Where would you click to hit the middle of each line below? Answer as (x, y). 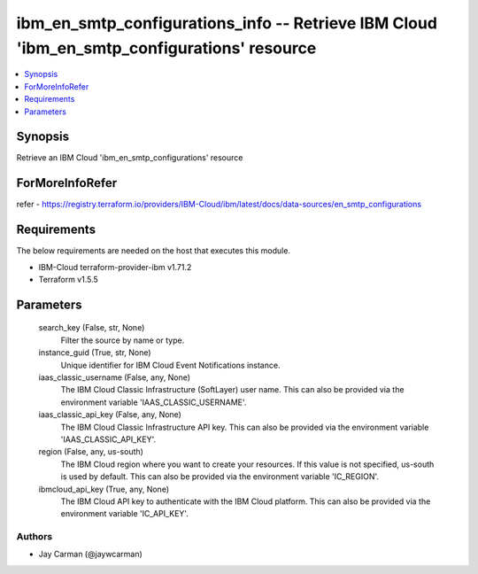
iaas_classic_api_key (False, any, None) (110, 415)
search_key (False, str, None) (92, 328)
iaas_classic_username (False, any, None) (114, 377)
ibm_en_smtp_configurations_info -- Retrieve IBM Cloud (227, 23)
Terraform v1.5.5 (69, 280)
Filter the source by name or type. (123, 340)
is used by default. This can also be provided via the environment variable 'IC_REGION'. (220, 477)
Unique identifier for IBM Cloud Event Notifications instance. (170, 365)
